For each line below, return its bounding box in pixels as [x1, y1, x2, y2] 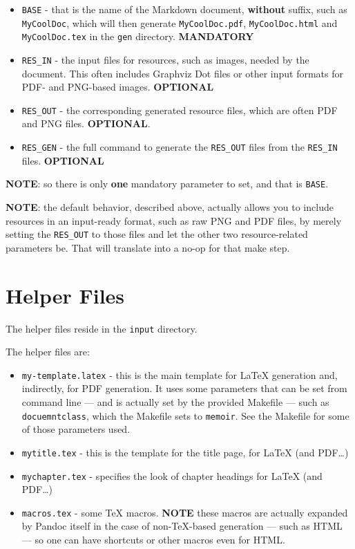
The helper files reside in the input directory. [6, 321, 198, 335]
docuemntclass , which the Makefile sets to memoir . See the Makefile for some [21, 408, 349, 422]
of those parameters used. [21, 422, 131, 436]
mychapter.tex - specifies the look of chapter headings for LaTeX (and [21, 468, 323, 483]
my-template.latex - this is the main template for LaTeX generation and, [21, 367, 338, 382]
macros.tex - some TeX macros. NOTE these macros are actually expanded [21, 505, 348, 519]
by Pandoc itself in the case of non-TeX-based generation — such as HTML [21, 519, 343, 533]
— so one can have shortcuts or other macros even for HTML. [21, 532, 285, 547]
